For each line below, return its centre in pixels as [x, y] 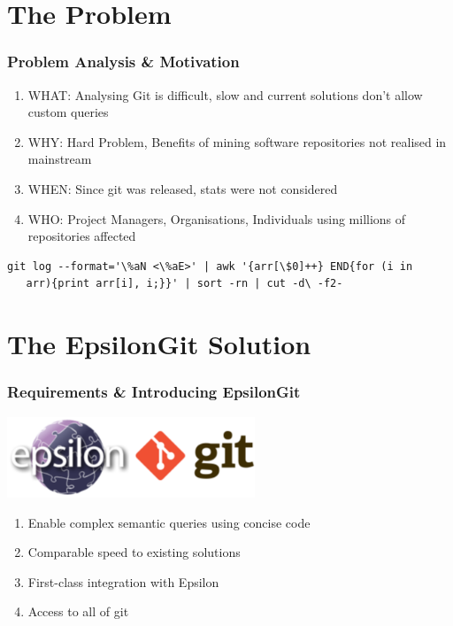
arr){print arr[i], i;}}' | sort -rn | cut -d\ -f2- [184, 284]
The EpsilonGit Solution [159, 344]
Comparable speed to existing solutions [134, 552]
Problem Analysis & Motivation [123, 62]
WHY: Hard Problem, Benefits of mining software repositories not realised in [237, 141]
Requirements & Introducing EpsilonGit [154, 392]
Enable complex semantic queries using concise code [169, 522]
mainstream [60, 159]
